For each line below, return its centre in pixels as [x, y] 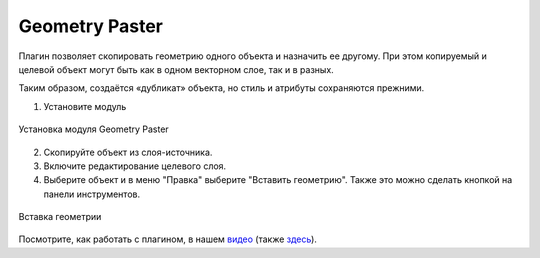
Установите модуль [85, 106]
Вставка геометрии [60, 217]
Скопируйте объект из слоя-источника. [128, 152]
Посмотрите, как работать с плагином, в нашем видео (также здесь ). [167, 239]
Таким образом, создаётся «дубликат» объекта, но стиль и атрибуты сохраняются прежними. [221, 88]
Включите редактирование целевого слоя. [135, 166]
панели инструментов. [91, 194]
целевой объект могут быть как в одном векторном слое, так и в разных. [176, 69]
